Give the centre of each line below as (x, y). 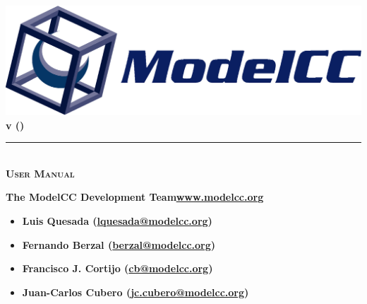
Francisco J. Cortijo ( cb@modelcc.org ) (118, 268)
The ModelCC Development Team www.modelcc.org (135, 197)
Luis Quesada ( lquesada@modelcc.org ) (117, 221)
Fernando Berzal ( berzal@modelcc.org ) (119, 244)
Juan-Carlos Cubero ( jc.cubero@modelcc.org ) (136, 292)
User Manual (40, 173)
